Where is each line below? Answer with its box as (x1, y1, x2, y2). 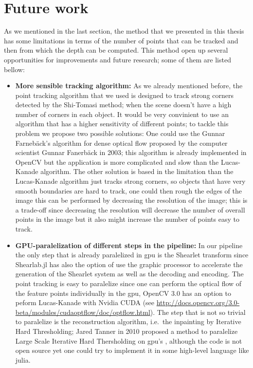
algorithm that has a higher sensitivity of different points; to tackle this (15, 118, 229, 129)
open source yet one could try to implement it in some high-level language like (15, 345, 249, 355)
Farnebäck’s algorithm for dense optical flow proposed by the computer (15, 137, 228, 148)
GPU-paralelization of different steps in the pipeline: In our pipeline (15, 240, 243, 250)
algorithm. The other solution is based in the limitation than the (40, 166, 234, 176)
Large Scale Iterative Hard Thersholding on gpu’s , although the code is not (15, 335, 242, 346)
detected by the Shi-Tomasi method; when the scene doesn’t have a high (15, 99, 232, 110)
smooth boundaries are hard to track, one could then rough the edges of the (15, 185, 242, 195)
